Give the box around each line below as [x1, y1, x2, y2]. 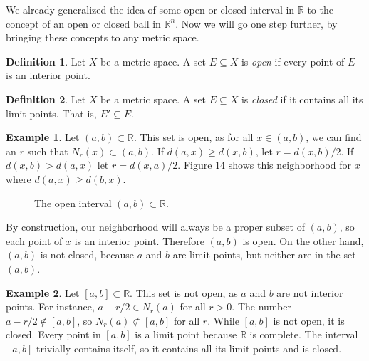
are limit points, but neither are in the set [172, 247, 356, 262]
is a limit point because [135, 327, 237, 342]
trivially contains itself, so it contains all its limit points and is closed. [36, 340, 342, 355]
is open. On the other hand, [242, 233, 364, 248]
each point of [6, 233, 63, 248]
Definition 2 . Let [6, 91, 86, 106]
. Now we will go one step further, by [175, 16, 338, 31]
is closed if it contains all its [241, 91, 363, 106]
